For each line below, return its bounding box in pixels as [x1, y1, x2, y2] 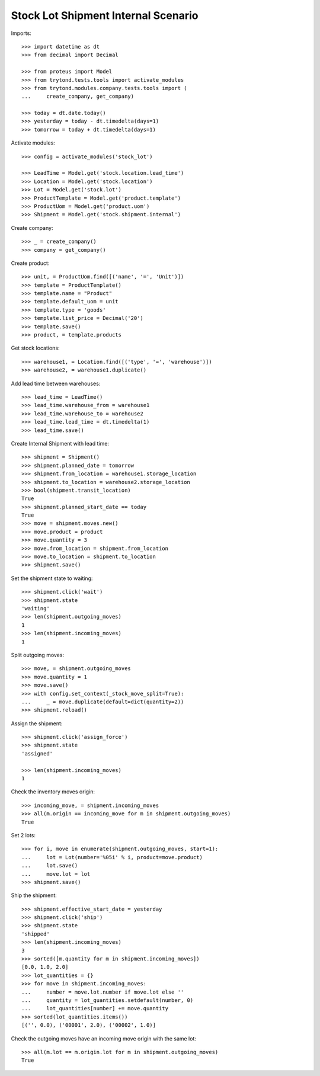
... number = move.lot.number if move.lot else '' [21, 988, 184, 995]
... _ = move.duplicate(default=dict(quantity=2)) [21, 698, 184, 705]
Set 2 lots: [11, 831, 36, 838]
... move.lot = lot [21, 870, 91, 877]
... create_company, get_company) [21, 93, 135, 100]
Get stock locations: [11, 344, 60, 352]
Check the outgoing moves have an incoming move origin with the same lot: [11, 1035, 197, 1042]
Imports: [11, 30, 32, 37]
